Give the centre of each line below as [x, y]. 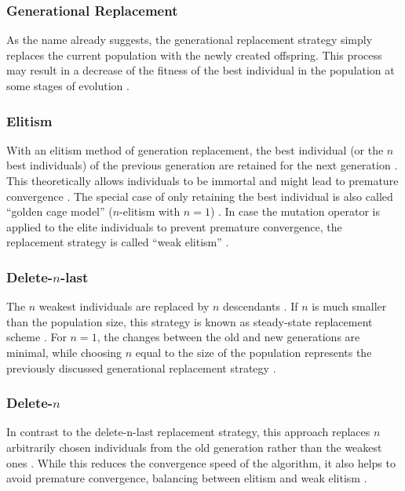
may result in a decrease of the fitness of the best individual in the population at [201, 70]
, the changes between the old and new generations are [228, 337]
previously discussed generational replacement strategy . [141, 367]
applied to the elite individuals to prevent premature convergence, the [174, 226]
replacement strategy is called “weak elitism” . [118, 242]
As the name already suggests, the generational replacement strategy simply [190, 40]
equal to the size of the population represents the [254, 352]
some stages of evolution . [68, 85]
